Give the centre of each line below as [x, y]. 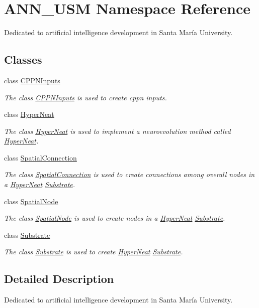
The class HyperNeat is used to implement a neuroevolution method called [117, 131]
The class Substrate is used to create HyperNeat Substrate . [94, 252]
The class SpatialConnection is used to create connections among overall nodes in [129, 174]
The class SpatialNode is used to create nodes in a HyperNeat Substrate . [115, 218]
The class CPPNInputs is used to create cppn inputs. [85, 97]
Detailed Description [59, 279]
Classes [23, 59]
